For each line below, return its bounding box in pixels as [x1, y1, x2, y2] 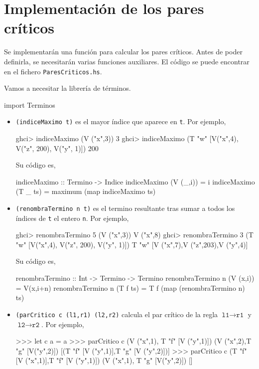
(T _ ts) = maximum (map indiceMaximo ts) [15, 186, 156, 196]
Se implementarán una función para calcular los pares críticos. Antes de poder [4, 46, 243, 57]
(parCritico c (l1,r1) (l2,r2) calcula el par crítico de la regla [15, 309, 218, 319]
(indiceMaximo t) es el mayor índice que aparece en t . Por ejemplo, [15, 116, 226, 127]
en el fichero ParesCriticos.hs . [4, 66, 102, 76]
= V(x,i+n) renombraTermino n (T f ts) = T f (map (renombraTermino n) [15, 282, 245, 293]
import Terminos [4, 99, 55, 110]
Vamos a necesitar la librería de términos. [4, 83, 131, 93]
